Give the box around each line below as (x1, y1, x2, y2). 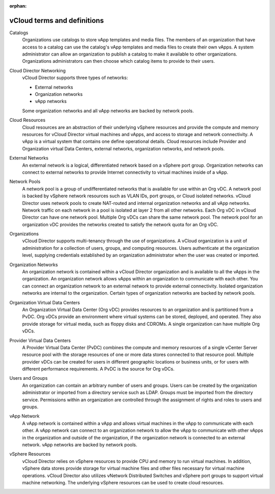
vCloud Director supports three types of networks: (22, 74, 128, 81)
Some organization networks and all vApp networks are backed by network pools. (22, 108, 194, 114)
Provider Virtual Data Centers (9, 337, 71, 344)
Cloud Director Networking (9, 67, 66, 73)
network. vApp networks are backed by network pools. (22, 441, 137, 448)
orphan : (9, 3, 27, 9)
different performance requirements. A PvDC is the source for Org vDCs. (22, 366, 175, 372)
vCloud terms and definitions (9, 16, 104, 25)
